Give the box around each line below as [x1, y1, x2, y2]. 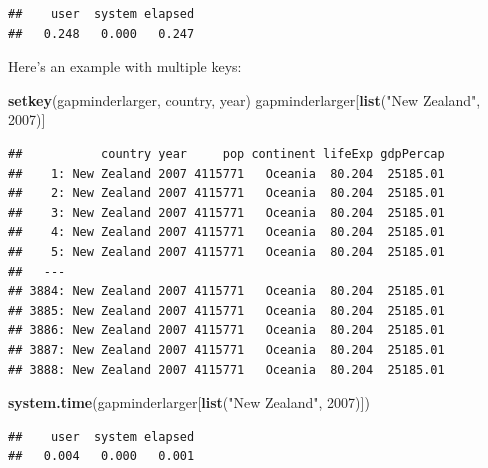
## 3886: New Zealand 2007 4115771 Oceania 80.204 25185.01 [8, 323, 445, 338]
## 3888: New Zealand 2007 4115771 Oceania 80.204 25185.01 [8, 362, 445, 377]
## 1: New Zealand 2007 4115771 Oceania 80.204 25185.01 [8, 166, 445, 181]
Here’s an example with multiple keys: [8, 56, 242, 77]
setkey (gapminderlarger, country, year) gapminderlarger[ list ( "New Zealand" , [8, 89, 481, 110]
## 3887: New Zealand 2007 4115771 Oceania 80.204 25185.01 [8, 342, 445, 357]
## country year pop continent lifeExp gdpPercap [8, 146, 445, 161]
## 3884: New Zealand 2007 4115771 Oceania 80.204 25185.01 [8, 284, 445, 299]
